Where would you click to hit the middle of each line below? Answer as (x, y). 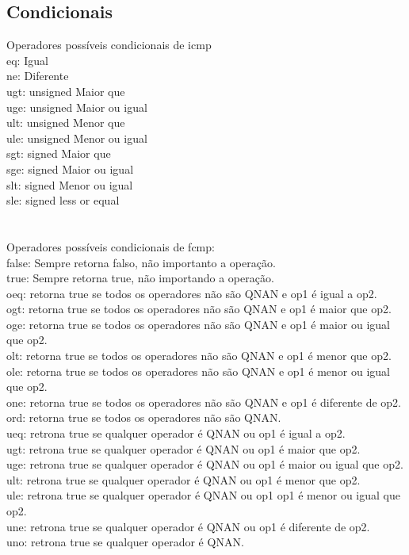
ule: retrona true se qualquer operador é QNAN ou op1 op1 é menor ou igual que (203, 495)
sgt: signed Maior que (59, 153)
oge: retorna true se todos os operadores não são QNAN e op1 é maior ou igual (198, 324)
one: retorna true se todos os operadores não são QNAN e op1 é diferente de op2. (204, 402)
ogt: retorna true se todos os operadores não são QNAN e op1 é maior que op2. (199, 309)
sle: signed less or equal (63, 200)
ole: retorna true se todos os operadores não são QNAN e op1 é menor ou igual (198, 371)
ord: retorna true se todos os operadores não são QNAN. (144, 417)
